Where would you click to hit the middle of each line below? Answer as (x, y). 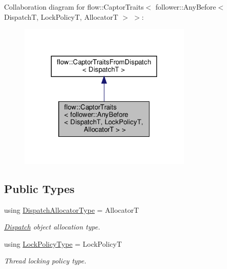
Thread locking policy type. (45, 261)
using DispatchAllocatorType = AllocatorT (72, 209)
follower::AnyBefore (186, 7)
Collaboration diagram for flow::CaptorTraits (74, 7)
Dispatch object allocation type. (52, 227)
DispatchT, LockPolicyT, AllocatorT (61, 16)
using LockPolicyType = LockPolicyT (63, 243)
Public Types (40, 188)
